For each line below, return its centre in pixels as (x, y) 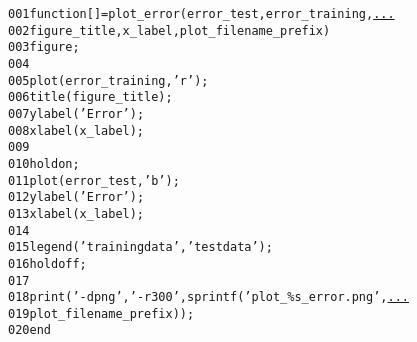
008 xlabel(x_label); (76, 130)
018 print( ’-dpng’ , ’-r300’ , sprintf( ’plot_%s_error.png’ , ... (208, 297)
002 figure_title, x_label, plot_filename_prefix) (169, 30)
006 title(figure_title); (90, 97)
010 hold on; (44, 163)
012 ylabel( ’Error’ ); (76, 197)
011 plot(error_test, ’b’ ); (94, 180)
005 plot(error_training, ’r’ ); (108, 80)
